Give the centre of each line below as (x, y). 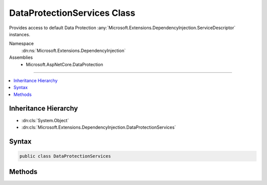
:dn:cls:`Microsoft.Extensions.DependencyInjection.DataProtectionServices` (99, 127)
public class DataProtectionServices (65, 156)
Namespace (22, 44)
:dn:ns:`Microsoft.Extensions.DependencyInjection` (74, 50)
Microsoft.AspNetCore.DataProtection (65, 64)
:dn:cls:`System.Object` (45, 120)
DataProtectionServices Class (72, 13)
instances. (20, 34)
